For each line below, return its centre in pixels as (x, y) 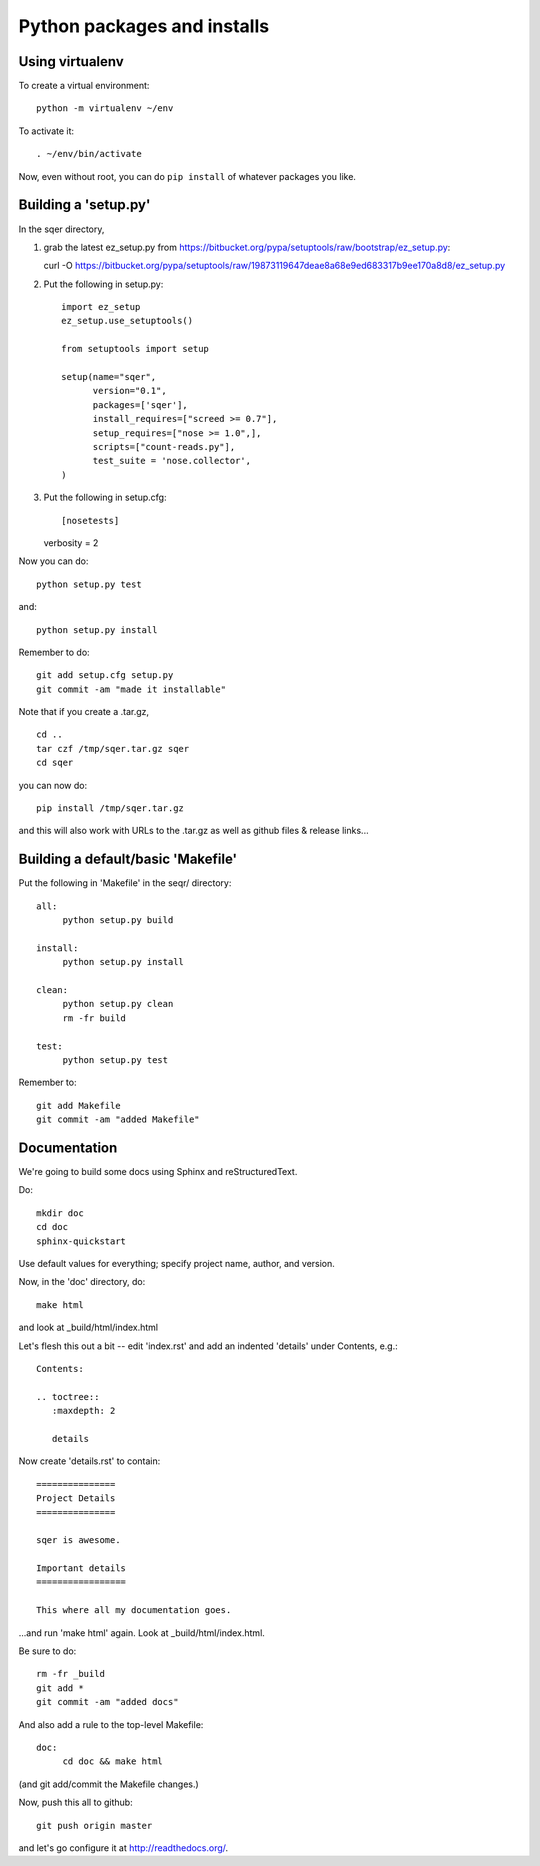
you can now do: (53, 785)
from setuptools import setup (135, 349)
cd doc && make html (113, 1761)
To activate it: (46, 131)
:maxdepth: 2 (83, 1411)
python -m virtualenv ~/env (105, 108)
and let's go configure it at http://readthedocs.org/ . (123, 1847)
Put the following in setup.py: (103, 284)
